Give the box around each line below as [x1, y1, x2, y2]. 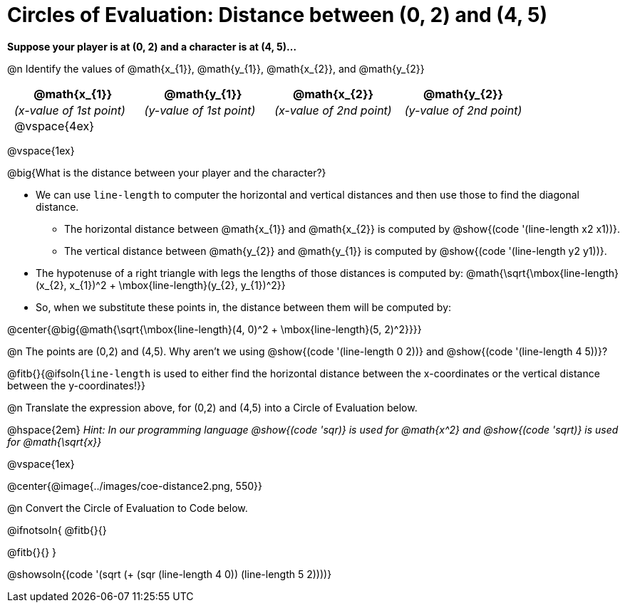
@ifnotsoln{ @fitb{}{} [7, 523, 107, 536]
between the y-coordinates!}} [7, 379, 145, 392]
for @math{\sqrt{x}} [7, 435, 102, 448]
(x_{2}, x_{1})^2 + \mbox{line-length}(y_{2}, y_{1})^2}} [36, 278, 286, 291]
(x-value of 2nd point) [274, 103, 392, 117]
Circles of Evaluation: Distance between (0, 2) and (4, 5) [7, 3, 548, 27]
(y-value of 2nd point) [404, 103, 522, 117]
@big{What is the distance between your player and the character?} [7, 166, 326, 179]
